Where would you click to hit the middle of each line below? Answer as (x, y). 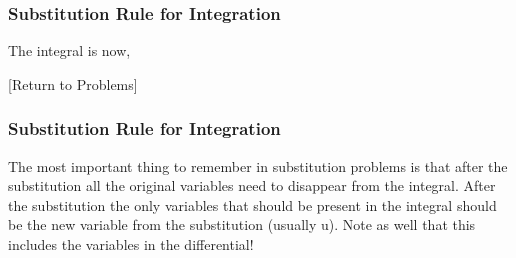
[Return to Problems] (73, 83)
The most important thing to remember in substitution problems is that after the (258, 165)
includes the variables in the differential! (131, 244)
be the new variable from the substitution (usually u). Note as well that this (242, 224)
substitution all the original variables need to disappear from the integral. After (252, 185)
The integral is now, (69, 50)
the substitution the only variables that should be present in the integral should (252, 204)
